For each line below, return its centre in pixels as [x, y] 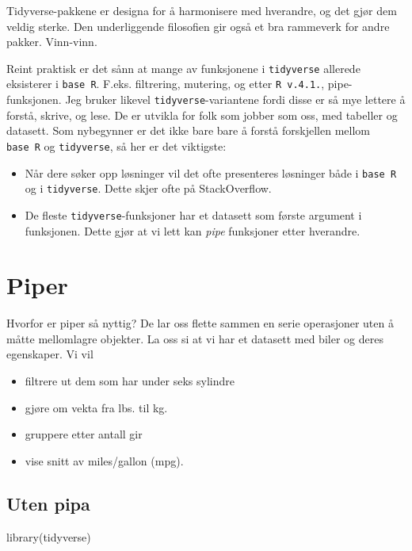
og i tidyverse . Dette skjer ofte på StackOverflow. [148, 188]
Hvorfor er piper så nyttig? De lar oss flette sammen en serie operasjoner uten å [200, 323]
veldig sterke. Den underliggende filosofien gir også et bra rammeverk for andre [198, 26]
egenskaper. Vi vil [50, 354]
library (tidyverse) [49, 536]
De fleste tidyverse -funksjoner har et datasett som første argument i [193, 214]
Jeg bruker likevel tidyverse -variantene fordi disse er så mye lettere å [235, 99]
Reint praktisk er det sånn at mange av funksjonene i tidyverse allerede [183, 68]
